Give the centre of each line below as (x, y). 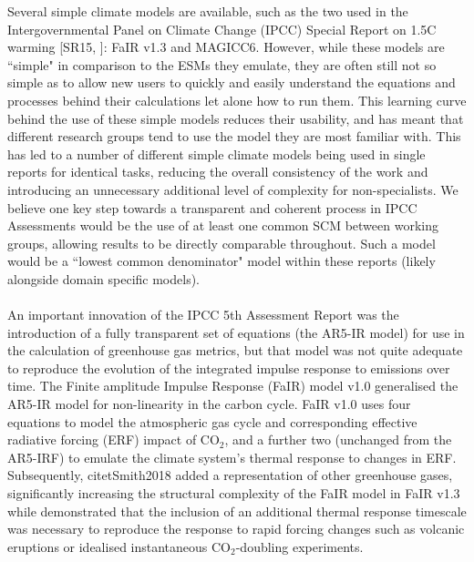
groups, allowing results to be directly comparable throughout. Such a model (222, 243)
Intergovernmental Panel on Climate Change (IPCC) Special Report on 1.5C (222, 29)
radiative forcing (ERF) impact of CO (113, 439)
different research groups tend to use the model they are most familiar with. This (234, 136)
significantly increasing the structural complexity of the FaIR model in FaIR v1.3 (234, 493)
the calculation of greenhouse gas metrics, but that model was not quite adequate (235, 350)
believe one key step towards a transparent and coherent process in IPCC (212, 207)
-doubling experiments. (299, 546)
